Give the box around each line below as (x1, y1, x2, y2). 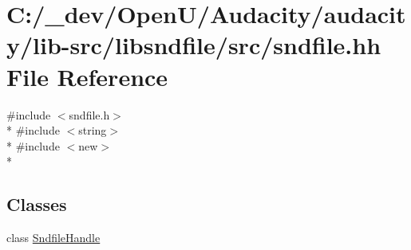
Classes (6, 192, 67, 217)
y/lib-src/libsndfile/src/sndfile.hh (6, 29, 381, 61)
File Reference (6, 60, 168, 92)
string (78, 122, 107, 139)
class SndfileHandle (6, 229, 101, 246)
